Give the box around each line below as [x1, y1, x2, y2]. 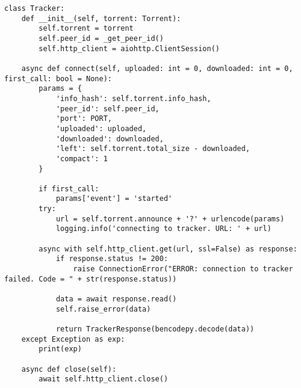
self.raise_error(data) [55, 304, 151, 313]
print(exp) [39, 345, 82, 354]
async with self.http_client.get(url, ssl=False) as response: [39, 244, 297, 253]
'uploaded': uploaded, [55, 124, 147, 133]
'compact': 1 [55, 154, 108, 163]
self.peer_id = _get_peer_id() [39, 34, 164, 43]
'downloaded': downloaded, [55, 134, 164, 143]
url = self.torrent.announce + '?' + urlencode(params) [55, 214, 285, 223]
